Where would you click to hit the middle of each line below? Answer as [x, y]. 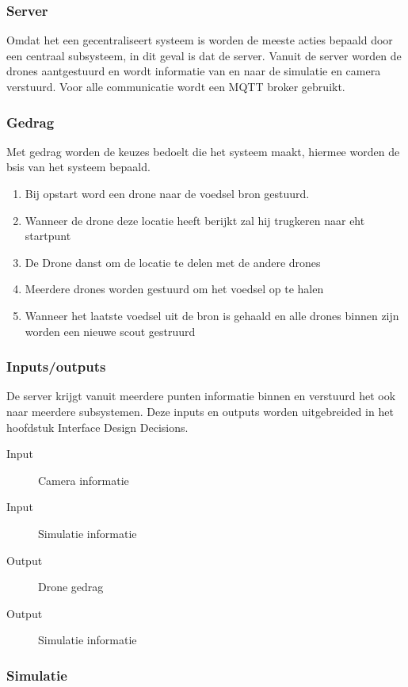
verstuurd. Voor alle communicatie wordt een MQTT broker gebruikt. [176, 86]
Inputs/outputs [56, 366]
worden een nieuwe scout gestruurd [110, 331]
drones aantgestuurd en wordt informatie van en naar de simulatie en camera [194, 71]
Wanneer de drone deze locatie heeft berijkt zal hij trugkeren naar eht [195, 220]
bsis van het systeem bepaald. [78, 167]
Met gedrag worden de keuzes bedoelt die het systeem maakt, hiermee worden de [203, 151]
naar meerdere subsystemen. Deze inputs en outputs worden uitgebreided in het [200, 411]
